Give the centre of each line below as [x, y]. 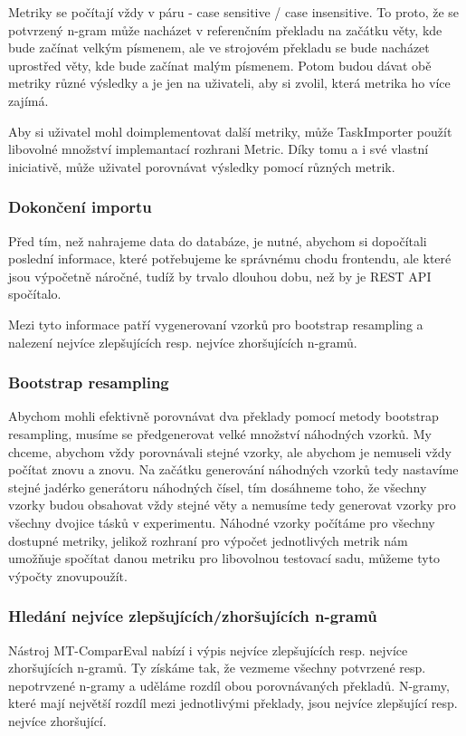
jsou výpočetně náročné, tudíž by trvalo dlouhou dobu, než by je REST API [220, 276]
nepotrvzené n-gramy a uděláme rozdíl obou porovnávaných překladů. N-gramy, [229, 685]
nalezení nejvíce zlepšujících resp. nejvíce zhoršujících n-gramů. [183, 342]
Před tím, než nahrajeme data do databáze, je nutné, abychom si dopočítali [218, 240]
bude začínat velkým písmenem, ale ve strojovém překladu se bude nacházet [219, 48]
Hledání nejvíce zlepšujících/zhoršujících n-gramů [193, 616]
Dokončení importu [80, 207]
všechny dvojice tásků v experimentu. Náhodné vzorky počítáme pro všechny [222, 522]
